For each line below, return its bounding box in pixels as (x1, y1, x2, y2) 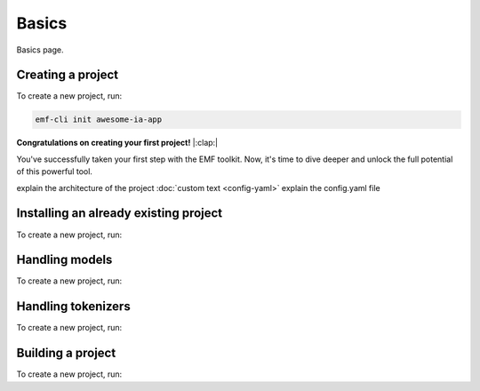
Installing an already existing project (16, 205, 223, 221)
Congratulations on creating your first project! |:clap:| (16, 138, 219, 148)
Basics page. (16, 44, 64, 55)
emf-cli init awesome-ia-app (35, 115, 163, 124)
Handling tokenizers (16, 299, 131, 315)
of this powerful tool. (16, 166, 93, 177)
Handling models (16, 252, 113, 267)
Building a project (16, 346, 116, 361)
